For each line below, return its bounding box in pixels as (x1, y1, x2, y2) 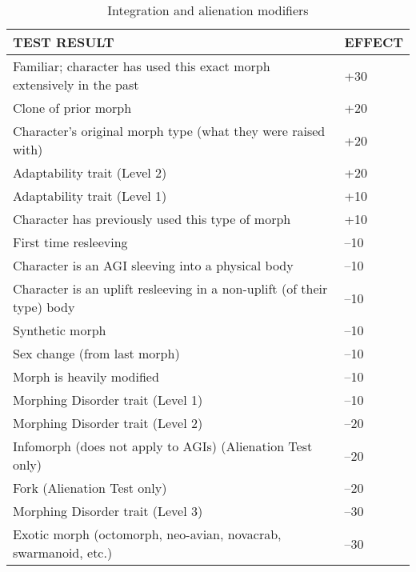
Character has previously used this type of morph (13, 210, 291, 228)
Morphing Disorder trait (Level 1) (13, 390, 203, 409)
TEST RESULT (13, 33, 114, 51)
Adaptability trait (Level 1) (13, 186, 167, 205)
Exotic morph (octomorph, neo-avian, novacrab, (13, 525, 282, 543)
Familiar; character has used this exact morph (13, 57, 270, 75)
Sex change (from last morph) (13, 344, 180, 362)
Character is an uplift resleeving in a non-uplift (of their (13, 279, 328, 298)
